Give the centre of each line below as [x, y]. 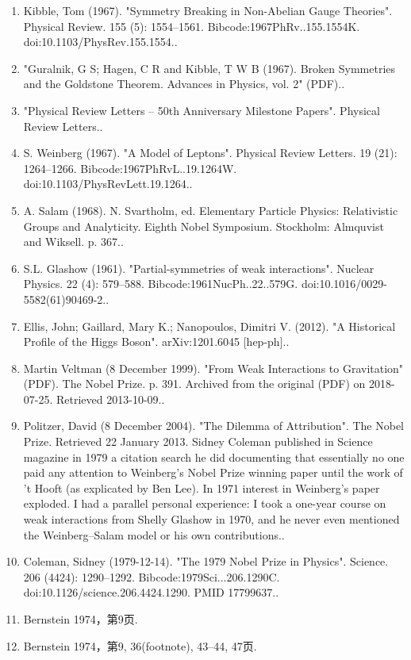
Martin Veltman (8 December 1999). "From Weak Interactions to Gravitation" [213, 368]
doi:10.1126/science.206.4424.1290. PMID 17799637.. [151, 592]
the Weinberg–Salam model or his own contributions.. [154, 534]
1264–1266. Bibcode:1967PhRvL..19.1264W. [130, 168]
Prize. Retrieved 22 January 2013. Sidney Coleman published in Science [198, 441]
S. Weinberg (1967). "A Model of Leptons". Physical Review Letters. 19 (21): [210, 153]
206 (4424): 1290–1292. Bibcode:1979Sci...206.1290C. [152, 576]
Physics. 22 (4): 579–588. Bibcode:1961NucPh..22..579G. [161, 284]
